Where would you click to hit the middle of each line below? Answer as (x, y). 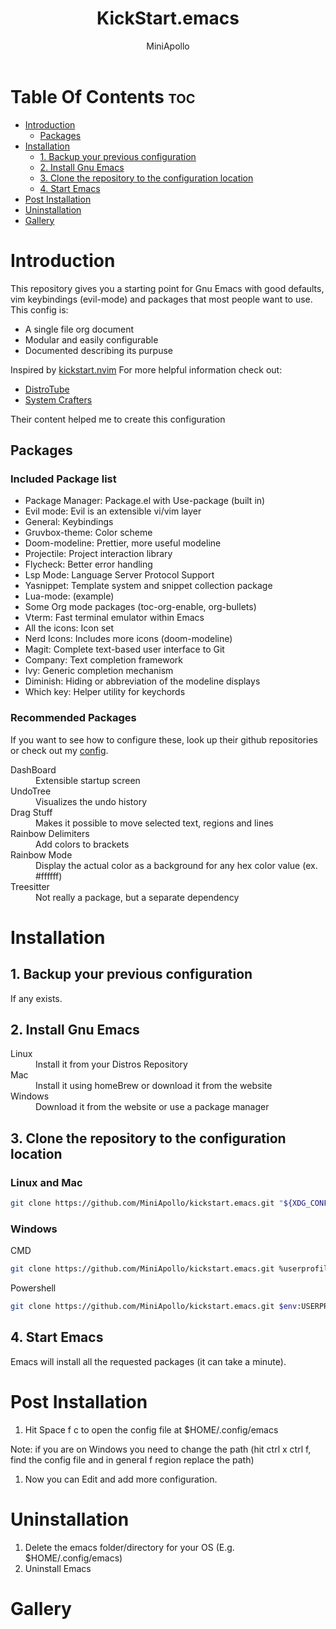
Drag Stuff (31, 812)
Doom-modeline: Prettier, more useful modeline (123, 543)
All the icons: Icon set (69, 628)
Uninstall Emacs (58, 1568)
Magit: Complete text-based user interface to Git (124, 649)
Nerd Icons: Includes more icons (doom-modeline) (128, 639)
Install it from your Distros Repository (111, 1064)
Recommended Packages (73, 718)
